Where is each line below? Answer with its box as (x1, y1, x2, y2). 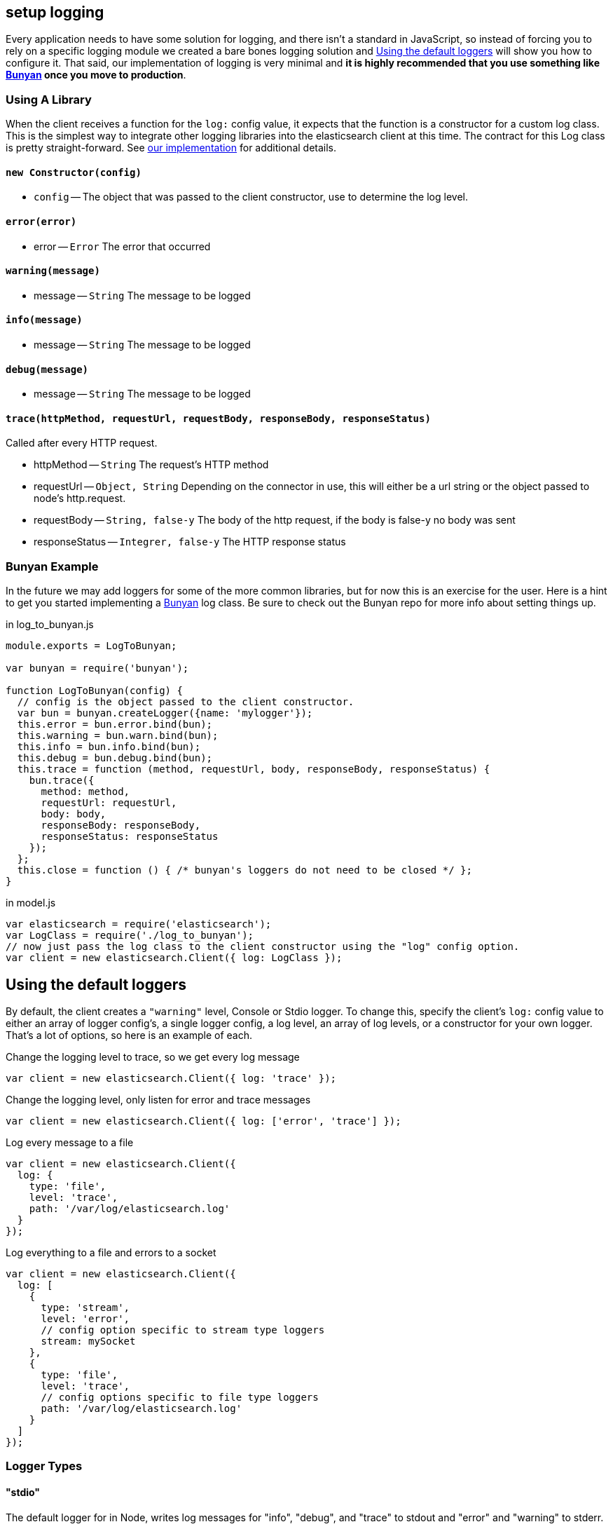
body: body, (41, 808, 106, 820)
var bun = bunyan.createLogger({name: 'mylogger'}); (17, 707, 313, 719)
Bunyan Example (6, 559, 99, 573)
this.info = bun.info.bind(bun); (17, 741, 201, 753)
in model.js (6, 897, 56, 909)
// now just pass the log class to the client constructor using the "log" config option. (6, 941, 520, 953)
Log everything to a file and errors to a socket (6, 1246, 216, 1259)
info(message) (6, 314, 83, 326)
